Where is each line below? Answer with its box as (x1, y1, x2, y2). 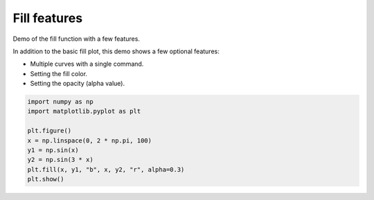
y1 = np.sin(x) (27, 146, 79, 154)
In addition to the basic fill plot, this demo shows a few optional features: (12, 47, 220, 55)
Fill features (12, 10, 83, 26)
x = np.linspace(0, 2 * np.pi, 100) (27, 136, 152, 145)
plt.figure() (27, 127, 72, 135)
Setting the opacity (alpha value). (30, 80, 125, 88)
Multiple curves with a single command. (30, 60, 144, 69)
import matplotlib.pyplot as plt (27, 107, 141, 116)
